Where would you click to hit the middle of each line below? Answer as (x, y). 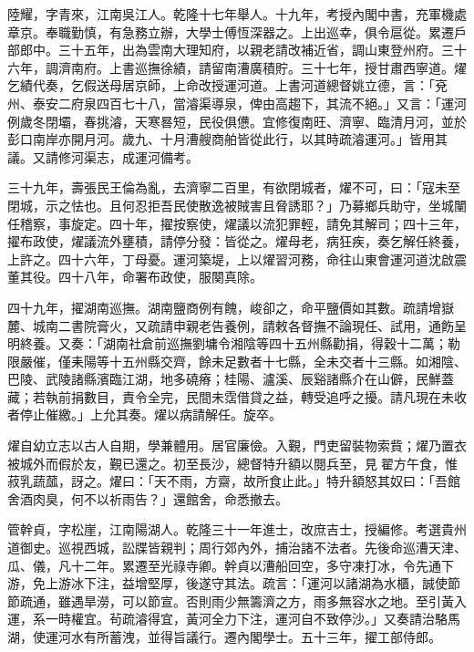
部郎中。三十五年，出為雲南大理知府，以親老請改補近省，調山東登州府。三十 (237, 50)
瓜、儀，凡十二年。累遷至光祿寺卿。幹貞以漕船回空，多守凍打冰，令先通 (224, 565)
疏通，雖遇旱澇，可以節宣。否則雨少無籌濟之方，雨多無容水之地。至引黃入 (243, 600)
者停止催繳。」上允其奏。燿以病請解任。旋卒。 (144, 414)
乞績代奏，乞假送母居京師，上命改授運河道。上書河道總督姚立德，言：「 (221, 85)
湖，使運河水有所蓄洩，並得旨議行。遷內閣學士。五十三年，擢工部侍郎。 (224, 636)
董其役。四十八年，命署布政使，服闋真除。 (135, 277)
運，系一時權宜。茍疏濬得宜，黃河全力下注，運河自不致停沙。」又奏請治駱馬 (234, 619)
